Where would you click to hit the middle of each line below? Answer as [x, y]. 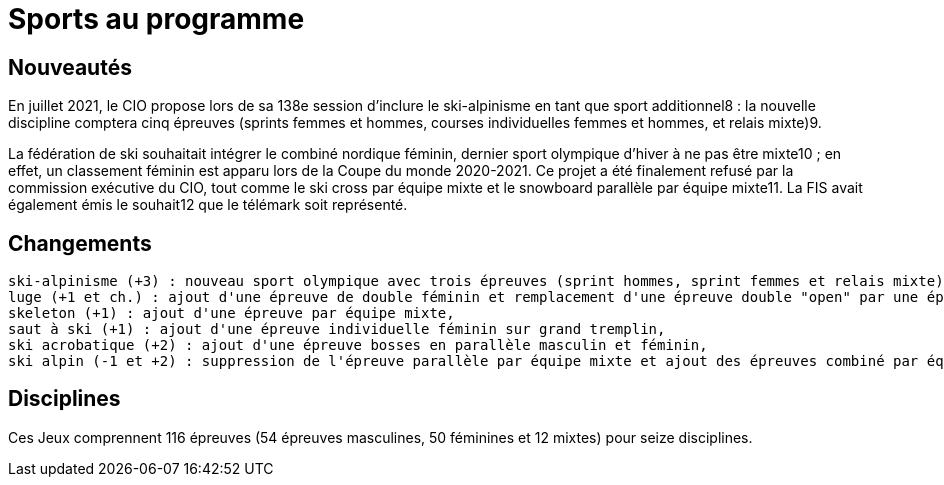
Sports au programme [156, 19]
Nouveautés [70, 67]
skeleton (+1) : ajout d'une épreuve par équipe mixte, [231, 313]
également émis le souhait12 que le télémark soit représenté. [208, 205]
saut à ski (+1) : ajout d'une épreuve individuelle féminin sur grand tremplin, [337, 329]
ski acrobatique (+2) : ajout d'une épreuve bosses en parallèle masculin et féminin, [358, 345]
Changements [80, 243]
